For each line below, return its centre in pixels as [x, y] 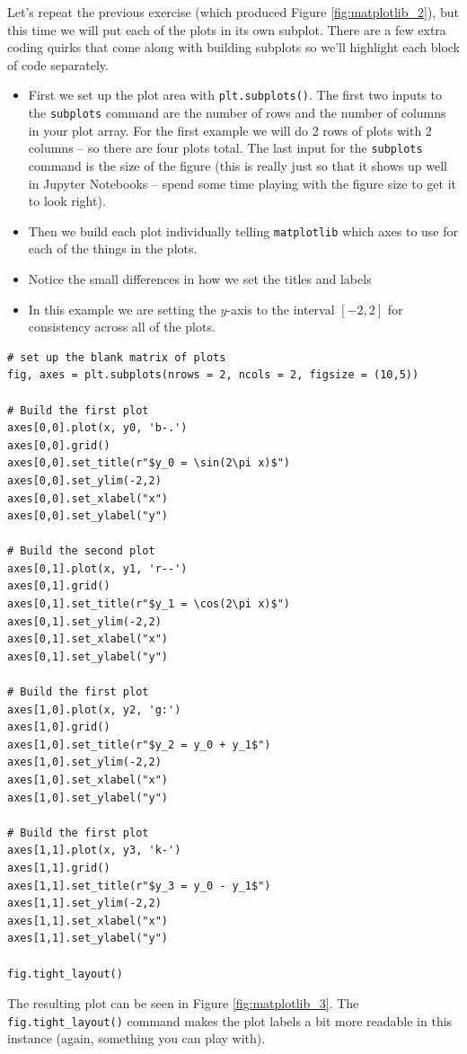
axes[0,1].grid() [59, 586]
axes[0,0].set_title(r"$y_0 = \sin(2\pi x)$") [149, 463]
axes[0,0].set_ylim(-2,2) [84, 480]
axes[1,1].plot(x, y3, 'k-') [94, 850]
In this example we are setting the [122, 309]
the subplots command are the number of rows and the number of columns [237, 113]
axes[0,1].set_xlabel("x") [88, 639]
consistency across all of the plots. [122, 327]
